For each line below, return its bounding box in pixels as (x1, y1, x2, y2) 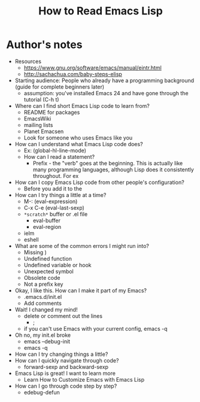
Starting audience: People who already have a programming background (14, 77, 195, 84)
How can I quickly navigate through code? (14, 356, 119, 364)
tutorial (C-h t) (23, 96, 59, 103)
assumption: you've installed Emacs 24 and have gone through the (23, 89, 189, 96)
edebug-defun (23, 388, 60, 396)
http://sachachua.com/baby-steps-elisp (23, 70, 123, 77)
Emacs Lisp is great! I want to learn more (14, 370, 116, 377)
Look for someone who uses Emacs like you (23, 134, 133, 141)
